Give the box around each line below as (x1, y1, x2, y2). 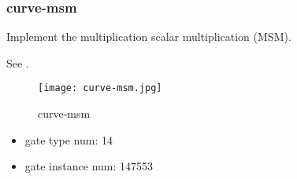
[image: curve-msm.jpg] (38, 82, 162, 94)
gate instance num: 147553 (24, 158, 154, 174)
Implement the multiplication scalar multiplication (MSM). (6, 28, 291, 45)
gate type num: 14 (24, 131, 113, 148)
